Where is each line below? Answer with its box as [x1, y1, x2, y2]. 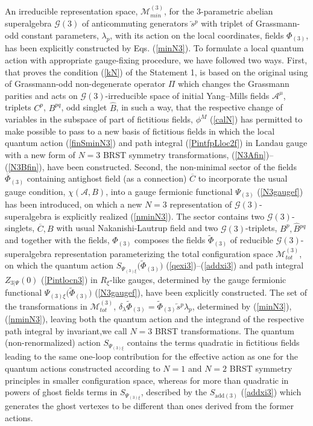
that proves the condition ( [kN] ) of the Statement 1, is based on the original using [5, 65, 308, 78]
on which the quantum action [5, 259, 114, 272]
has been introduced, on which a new [5, 198, 142, 211]
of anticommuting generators [81, 17, 188, 30]
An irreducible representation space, [5, 4, 138, 17]
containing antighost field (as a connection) [27, 172, 187, 185]
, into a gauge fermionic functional [106, 185, 233, 197]
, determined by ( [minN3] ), [192, 299, 292, 312]
